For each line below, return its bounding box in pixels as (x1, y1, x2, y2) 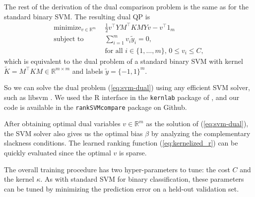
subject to (54, 36, 84, 43)
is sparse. (119, 148, 147, 157)
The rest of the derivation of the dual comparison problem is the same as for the (4, 1, 249, 11)
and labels (72, 65, 103, 76)
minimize (54, 24, 81, 31)
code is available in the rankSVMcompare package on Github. (4, 101, 187, 112)
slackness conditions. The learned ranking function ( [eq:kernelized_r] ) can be (4, 138, 238, 148)
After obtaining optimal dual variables (4, 118, 121, 129)
